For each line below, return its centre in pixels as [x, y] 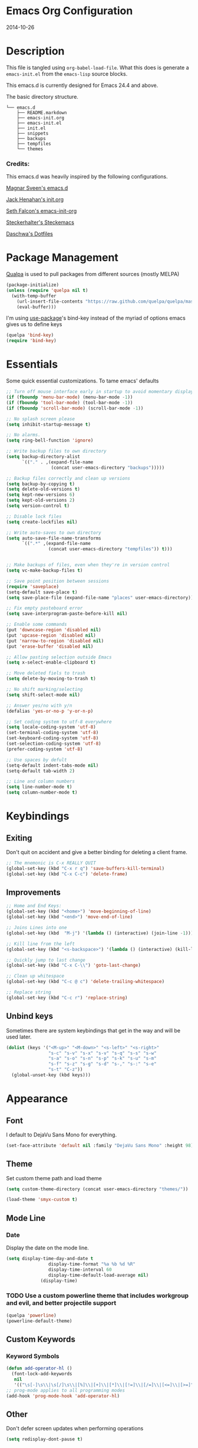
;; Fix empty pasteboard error [44, 608]
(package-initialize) [33, 285]
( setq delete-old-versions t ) [43, 489]
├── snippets [33, 133]
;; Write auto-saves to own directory [54, 533]
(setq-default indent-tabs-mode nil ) [52, 765]
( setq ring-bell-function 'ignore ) [50, 441]
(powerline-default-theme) [39, 1321]
